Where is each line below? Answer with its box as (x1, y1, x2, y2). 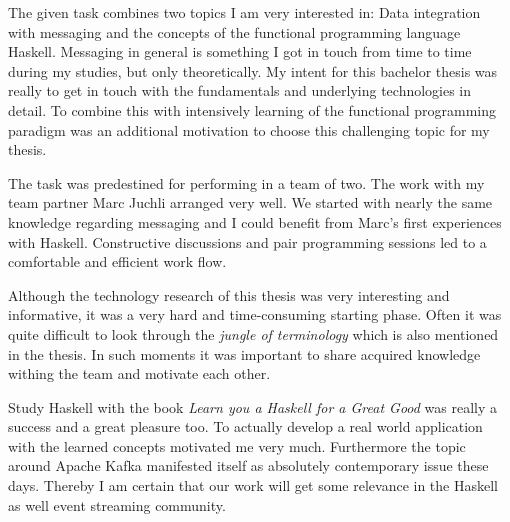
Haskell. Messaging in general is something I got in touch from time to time (8, 41, 472, 62)
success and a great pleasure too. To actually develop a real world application (8, 416, 483, 437)
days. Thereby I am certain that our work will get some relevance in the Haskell (8, 475, 498, 496)
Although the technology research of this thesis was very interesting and (8, 284, 450, 305)
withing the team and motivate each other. (8, 363, 271, 384)
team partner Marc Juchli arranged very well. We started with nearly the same (8, 192, 493, 213)
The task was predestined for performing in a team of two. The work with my (8, 172, 485, 193)
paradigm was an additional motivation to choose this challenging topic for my (8, 119, 490, 140)
